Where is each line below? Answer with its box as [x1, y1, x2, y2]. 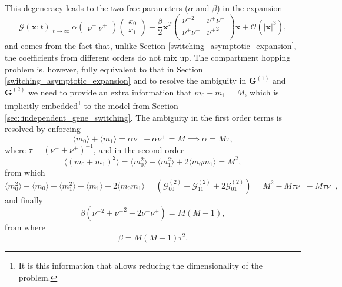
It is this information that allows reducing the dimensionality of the [18, 259, 263, 271]
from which [5, 166, 45, 179]
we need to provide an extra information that [28, 85, 192, 98]
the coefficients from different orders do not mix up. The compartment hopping [5, 51, 291, 63]
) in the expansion [217, 2, 283, 14]
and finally [5, 193, 43, 206]
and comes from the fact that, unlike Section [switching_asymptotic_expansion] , [5, 39, 297, 52]
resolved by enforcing [5, 123, 81, 135]
